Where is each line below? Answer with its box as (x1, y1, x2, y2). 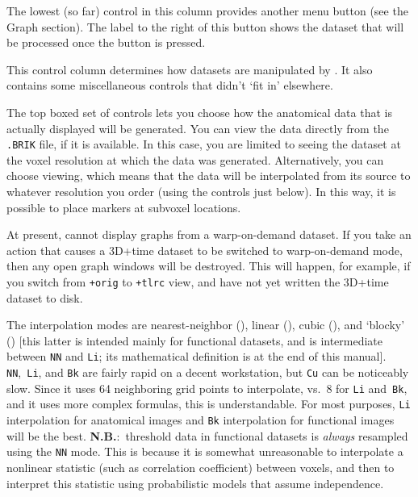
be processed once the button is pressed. (6, 34, 206, 51)
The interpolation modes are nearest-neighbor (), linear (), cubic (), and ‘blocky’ (6, 316, 405, 333)
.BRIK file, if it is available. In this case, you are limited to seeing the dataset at (6, 136, 401, 152)
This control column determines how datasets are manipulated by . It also (6, 61, 373, 77)
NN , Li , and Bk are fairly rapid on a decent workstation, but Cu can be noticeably (6, 364, 409, 381)
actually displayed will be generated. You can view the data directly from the (6, 119, 389, 136)
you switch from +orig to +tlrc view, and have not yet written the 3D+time (6, 273, 389, 290)
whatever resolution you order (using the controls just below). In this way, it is (6, 183, 396, 199)
